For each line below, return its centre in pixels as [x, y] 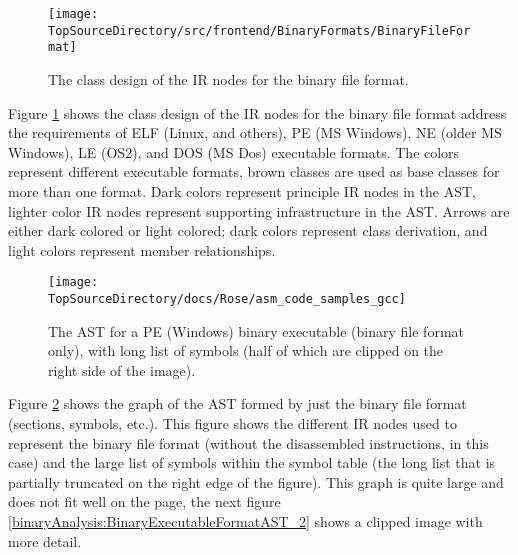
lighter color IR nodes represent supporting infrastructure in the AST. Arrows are [259, 210]
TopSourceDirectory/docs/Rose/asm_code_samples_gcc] [227, 298]
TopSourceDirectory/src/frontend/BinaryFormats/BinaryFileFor [259, 30]
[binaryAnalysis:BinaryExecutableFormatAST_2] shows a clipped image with [245, 520]
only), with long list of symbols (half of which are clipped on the [246, 350]
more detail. [45, 540]
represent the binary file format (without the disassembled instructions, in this [248, 442]
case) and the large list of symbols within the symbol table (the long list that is [252, 462]
